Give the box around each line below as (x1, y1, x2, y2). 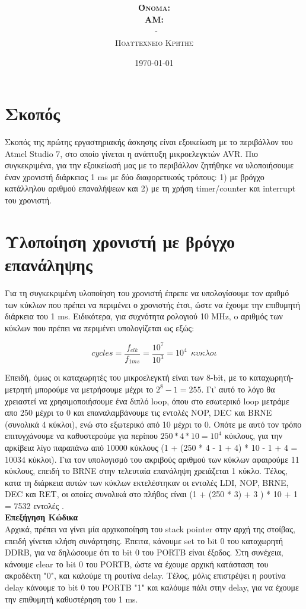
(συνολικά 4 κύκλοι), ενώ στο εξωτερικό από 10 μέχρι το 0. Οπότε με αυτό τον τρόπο (5, 417, 302, 430)
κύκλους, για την (224, 429, 282, 442)
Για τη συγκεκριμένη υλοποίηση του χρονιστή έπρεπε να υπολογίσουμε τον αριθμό (5, 286, 289, 299)
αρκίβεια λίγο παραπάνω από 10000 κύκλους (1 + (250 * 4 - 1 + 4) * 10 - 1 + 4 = (5, 441, 298, 453)
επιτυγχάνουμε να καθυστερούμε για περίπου (5, 429, 158, 442)
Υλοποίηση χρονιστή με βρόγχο (5, 228, 235, 253)
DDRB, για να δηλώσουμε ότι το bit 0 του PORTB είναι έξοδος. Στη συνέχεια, (5, 546, 283, 558)
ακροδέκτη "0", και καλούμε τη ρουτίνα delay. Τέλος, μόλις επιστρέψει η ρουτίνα (5, 569, 286, 582)
